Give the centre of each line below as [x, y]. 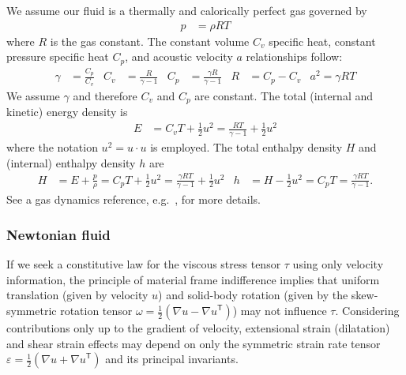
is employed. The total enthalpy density [246, 147]
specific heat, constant [322, 41]
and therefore [105, 95]
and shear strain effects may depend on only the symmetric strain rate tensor [194, 343]
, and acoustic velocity [179, 56]
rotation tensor [96, 311]
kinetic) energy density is [67, 112]
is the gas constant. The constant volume [150, 41]
